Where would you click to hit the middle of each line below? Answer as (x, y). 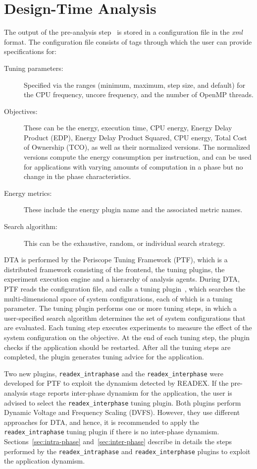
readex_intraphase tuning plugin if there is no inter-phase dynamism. (112, 432)
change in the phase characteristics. (77, 176)
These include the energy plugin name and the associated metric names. (133, 209)
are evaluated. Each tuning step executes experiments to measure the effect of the (128, 327)
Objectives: (21, 111)
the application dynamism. (45, 461)
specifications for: (30, 51)
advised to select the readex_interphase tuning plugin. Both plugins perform (123, 402)
